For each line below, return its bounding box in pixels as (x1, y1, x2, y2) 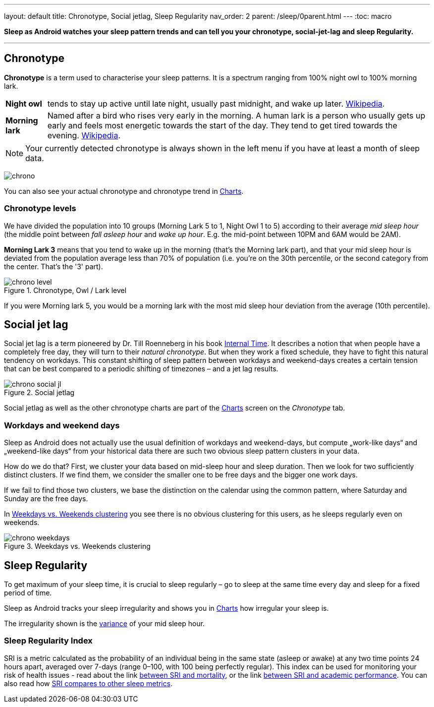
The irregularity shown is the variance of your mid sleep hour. (4, 619, 205, 628)
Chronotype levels (4, 203, 76, 214)
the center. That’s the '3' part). (4, 262, 103, 271)
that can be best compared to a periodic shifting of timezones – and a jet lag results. (4, 364, 278, 373)
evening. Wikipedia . (47, 130, 121, 140)
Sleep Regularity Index (4, 636, 93, 646)
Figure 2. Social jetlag (4, 388, 75, 397)
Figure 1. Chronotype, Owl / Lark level (4, 286, 127, 295)
